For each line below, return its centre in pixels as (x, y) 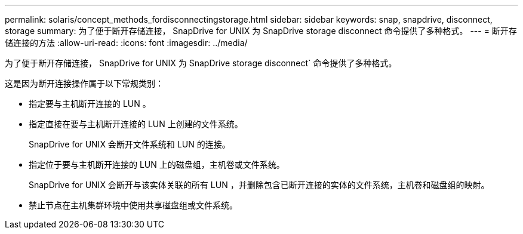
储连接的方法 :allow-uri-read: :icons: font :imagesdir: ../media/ (126, 43)
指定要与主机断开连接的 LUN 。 (90, 104)
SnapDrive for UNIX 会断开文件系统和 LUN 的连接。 (130, 144)
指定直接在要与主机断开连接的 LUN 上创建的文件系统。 (136, 124)
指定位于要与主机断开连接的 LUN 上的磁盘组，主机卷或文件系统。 (157, 164)
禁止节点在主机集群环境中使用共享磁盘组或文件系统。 (133, 205)
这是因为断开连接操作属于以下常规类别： (84, 83)
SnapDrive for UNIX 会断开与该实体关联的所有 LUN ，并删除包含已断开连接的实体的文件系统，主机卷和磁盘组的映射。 (259, 185)
